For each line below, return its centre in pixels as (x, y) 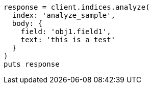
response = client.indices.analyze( (77, 7)
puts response (32, 64)
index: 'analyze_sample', (64, 15)
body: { (27, 23)
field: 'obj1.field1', (66, 32)
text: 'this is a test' (68, 40)
